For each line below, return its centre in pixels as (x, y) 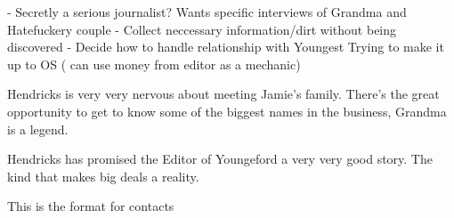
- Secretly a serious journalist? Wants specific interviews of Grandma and (207, 12)
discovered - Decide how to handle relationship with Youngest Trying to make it (226, 47)
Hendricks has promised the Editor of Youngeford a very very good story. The (220, 159)
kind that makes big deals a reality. (103, 176)
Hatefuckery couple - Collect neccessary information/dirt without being (202, 29)
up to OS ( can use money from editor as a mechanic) (154, 64)
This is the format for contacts (91, 206)
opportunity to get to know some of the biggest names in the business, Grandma (227, 111)
